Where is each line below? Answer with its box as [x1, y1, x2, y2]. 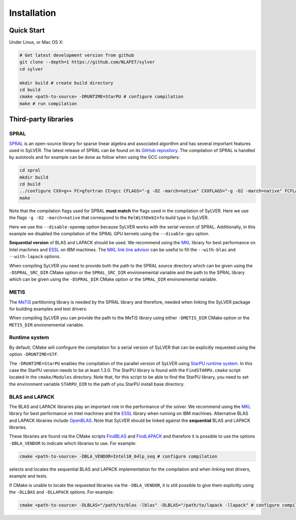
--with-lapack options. [9, 254, 61, 260]
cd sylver [19, 66, 43, 72]
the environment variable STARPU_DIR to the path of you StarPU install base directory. [9, 381, 185, 387]
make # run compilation [19, 101, 77, 106]
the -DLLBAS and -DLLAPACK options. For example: [9, 489, 114, 495]
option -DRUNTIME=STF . [9, 351, 59, 357]
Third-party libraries [9, 115, 74, 123]
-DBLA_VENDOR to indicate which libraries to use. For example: [9, 440, 137, 446]
